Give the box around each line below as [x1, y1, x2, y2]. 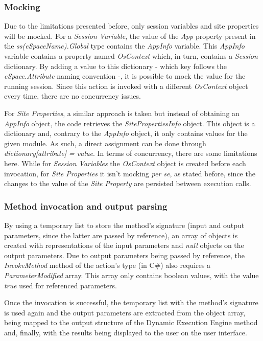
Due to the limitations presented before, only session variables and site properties [4, 20, 259, 31]
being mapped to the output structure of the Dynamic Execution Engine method [4, 317, 258, 328]
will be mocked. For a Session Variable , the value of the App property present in [4, 30, 256, 41]
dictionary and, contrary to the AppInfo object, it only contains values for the [4, 128, 248, 139]
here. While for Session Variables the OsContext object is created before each [4, 157, 246, 168]
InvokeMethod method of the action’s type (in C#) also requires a [4, 260, 211, 270]
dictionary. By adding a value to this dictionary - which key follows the [4, 60, 227, 71]
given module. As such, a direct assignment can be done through [4, 138, 206, 148]
